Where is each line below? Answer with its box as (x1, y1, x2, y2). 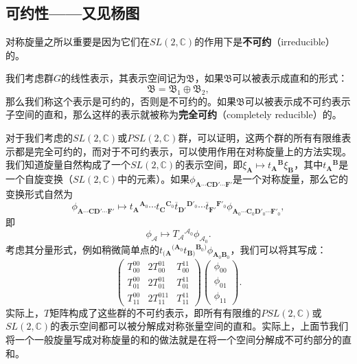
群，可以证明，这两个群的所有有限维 (178, 130, 342, 144)
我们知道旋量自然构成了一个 (5, 157, 130, 172)
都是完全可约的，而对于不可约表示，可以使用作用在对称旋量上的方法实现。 (14, 144, 352, 158)
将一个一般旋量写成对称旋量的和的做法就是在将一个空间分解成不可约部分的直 (5, 332, 352, 346)
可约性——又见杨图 (5, 2, 140, 23)
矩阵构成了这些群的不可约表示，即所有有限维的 (49, 305, 262, 319)
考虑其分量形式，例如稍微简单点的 (5, 242, 159, 256)
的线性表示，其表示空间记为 (61, 71, 187, 85)
